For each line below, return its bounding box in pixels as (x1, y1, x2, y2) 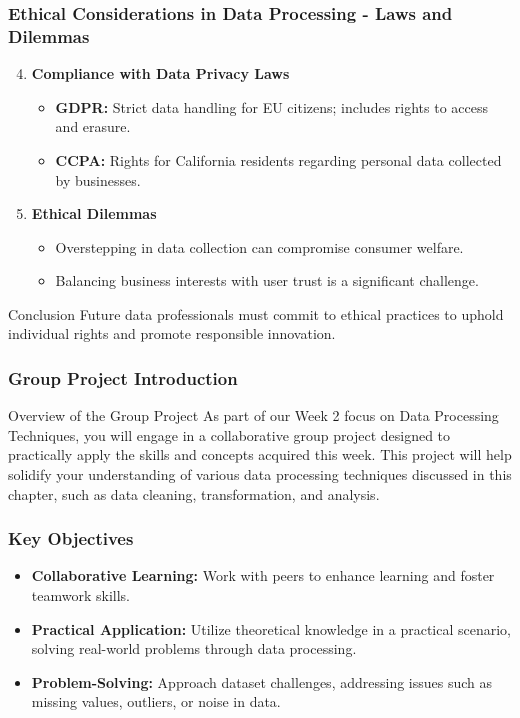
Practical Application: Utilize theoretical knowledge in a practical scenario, (31, 618, 512, 639)
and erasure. (55, 116, 131, 137)
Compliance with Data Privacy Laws (31, 63, 290, 84)
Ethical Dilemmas (31, 203, 157, 224)
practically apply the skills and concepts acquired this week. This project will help (8, 444, 512, 465)
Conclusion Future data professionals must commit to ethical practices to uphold (8, 303, 504, 324)
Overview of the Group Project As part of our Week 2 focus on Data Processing (8, 405, 499, 426)
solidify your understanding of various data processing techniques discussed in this (8, 464, 512, 485)
